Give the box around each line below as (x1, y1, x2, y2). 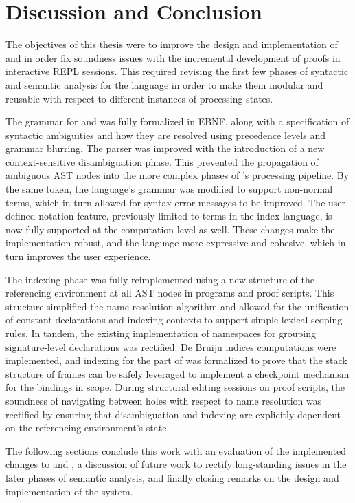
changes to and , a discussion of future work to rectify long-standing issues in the (5, 457, 347, 471)
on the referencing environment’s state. (5, 420, 170, 435)
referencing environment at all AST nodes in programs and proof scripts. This (5, 286, 334, 300)
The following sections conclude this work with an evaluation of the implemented (5, 443, 347, 458)
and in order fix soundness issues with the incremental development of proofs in (5, 50, 341, 65)
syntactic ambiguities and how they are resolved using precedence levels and (5, 127, 325, 142)
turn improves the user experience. (5, 249, 151, 264)
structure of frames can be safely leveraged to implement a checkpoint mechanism (5, 366, 350, 381)
